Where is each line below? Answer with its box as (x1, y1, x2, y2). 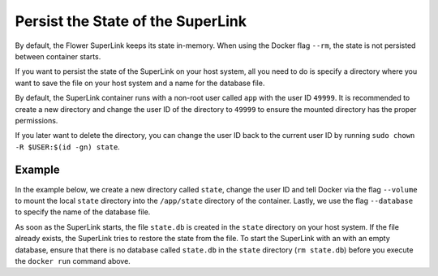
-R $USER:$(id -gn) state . (15, 142, 121, 152)
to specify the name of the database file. (15, 207, 151, 217)
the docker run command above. (15, 256, 131, 265)
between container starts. (15, 51, 101, 61)
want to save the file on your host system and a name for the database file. (15, 78, 265, 88)
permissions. (15, 115, 58, 125)
